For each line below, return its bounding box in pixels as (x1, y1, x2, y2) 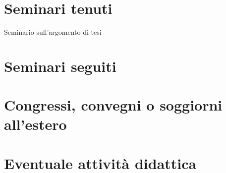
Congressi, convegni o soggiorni (4, 95, 223, 115)
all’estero (4, 114, 67, 134)
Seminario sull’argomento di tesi (4, 27, 102, 37)
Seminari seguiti (4, 56, 116, 76)
